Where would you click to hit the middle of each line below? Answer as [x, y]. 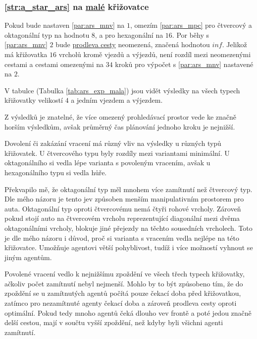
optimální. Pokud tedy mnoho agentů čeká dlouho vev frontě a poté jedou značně [128, 312]
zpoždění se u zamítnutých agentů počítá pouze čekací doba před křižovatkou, [123, 293]
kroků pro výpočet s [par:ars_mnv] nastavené [184, 64]
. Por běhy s [191, 34]
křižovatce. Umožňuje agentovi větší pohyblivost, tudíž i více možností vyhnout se [129, 247]
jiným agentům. [28, 257]
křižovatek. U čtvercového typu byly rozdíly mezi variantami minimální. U [117, 153]
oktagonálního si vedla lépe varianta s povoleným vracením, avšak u [107, 163]
